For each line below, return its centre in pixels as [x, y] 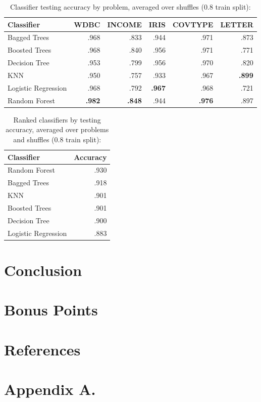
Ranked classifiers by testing [57, 119]
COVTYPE [193, 24]
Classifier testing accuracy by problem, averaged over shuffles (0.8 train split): [130, 7]
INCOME [124, 24]
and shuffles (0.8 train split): [57, 139]
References [42, 349]
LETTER [237, 24]
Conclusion [43, 270]
